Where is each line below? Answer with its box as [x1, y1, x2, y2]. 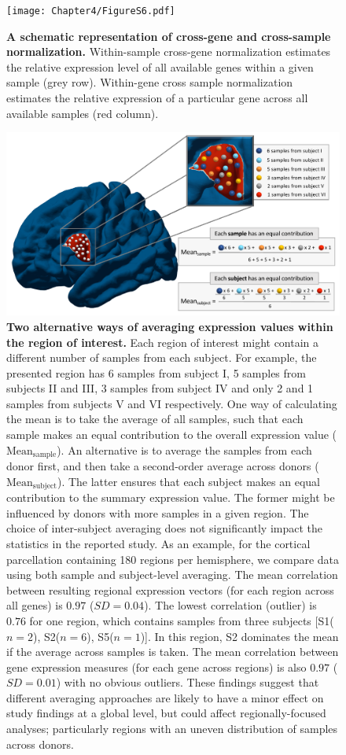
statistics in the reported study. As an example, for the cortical [6, 535, 311, 551]
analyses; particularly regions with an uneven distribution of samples [6, 720, 338, 737]
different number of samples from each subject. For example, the [6, 349, 317, 366]
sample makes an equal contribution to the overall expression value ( [6, 426, 337, 443]
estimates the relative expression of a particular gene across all [6, 90, 308, 106]
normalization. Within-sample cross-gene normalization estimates [6, 43, 331, 60]
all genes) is [6, 597, 63, 613]
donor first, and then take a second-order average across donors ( [6, 458, 319, 474]
